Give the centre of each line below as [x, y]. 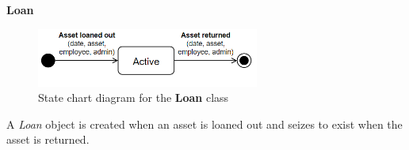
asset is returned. [48, 139]
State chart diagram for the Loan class [134, 97]
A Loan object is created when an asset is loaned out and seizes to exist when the [204, 124]
